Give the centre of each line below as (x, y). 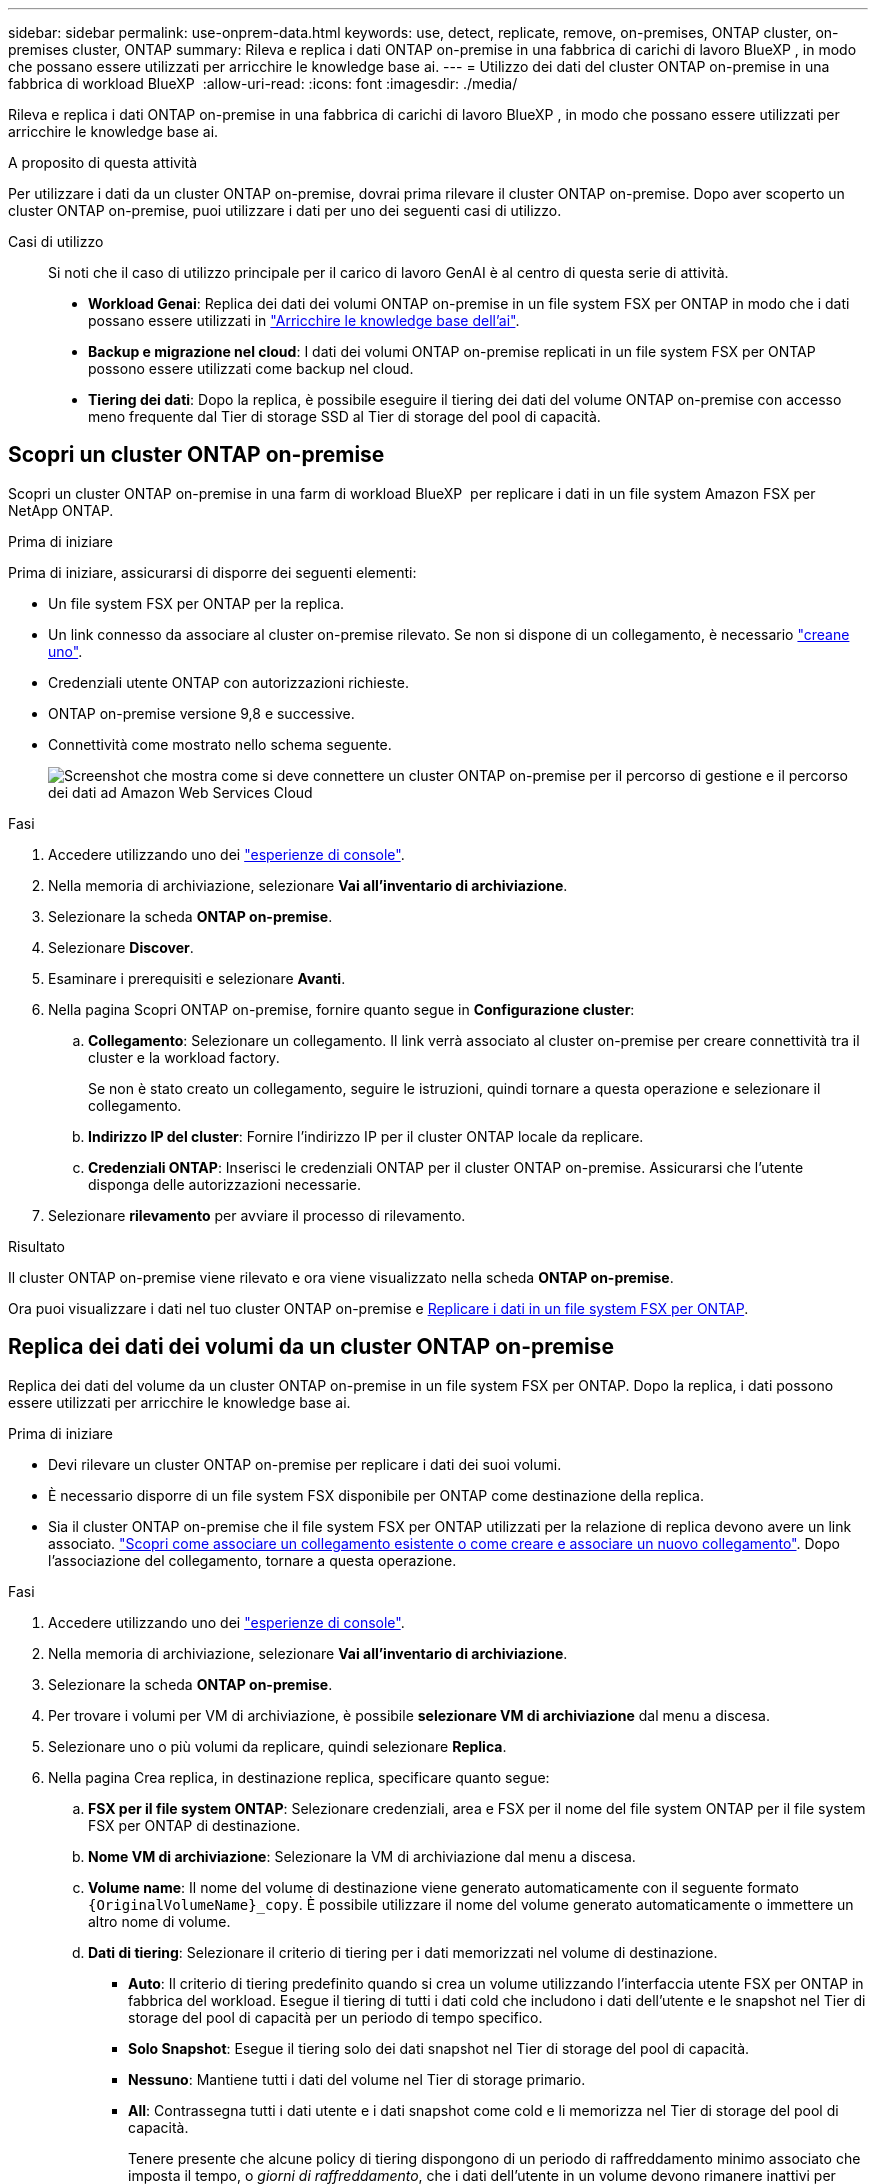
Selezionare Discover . (121, 947)
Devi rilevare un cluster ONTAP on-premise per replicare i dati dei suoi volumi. (305, 1464)
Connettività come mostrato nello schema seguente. (220, 744)
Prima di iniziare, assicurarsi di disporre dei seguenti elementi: (212, 572)
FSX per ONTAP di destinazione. (194, 1825)
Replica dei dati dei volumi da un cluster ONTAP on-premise (311, 1347)
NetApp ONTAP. (61, 510)
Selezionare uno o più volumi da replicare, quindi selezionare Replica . (277, 1746)
